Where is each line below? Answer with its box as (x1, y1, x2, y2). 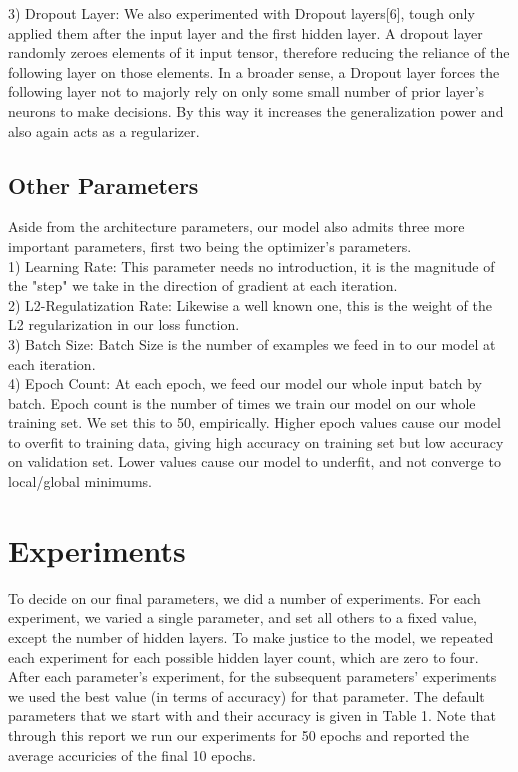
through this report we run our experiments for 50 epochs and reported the (8, 724, 470, 745)
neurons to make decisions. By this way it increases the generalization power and (8, 100, 504, 121)
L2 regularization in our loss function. (8, 314, 240, 335)
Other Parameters (8, 169, 199, 200)
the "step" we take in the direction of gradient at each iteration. (8, 275, 398, 296)
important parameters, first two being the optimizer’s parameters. (8, 235, 412, 256)
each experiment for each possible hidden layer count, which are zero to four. (8, 646, 479, 667)
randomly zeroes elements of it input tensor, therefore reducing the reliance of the (8, 42, 510, 63)
